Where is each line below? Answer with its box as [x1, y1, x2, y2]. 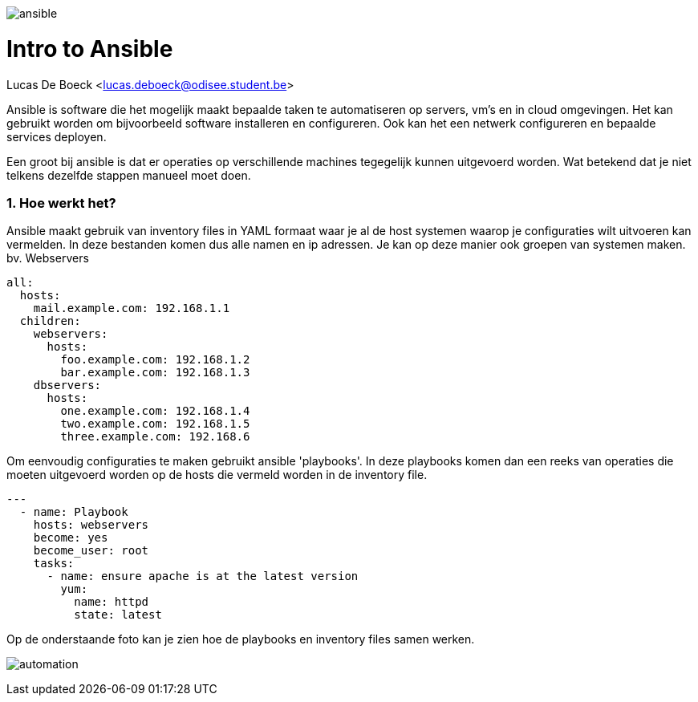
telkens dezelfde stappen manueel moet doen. [6, 168, 251, 182]
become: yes [33, 531, 108, 545]
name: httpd [74, 595, 149, 609]
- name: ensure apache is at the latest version [47, 570, 359, 583]
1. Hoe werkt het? [6, 194, 116, 211]
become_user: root [33, 544, 149, 558]
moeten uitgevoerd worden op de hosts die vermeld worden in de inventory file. [6, 468, 428, 482]
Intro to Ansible [6, 34, 173, 63]
